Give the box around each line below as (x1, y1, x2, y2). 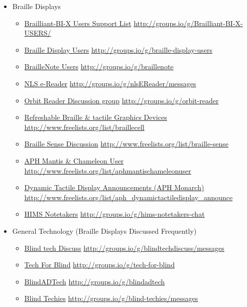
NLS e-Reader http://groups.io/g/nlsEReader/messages (24, 78, 196, 88)
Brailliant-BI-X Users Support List (24, 18, 132, 28)
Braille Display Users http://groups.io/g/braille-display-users (24, 44, 213, 55)
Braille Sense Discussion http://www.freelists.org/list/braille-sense (24, 138, 229, 149)
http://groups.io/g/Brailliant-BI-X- (134, 18, 243, 28)
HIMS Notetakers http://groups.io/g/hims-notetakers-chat (24, 209, 205, 219)
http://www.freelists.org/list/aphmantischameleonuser (24, 165, 191, 176)
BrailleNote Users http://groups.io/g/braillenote (24, 61, 174, 72)
